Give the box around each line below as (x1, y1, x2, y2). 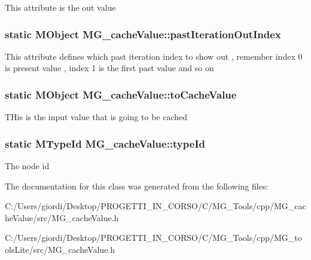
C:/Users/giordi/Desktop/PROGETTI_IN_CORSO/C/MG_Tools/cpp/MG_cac (5, 200, 306, 212)
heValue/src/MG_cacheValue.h (5, 211, 119, 224)
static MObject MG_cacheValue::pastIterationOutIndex (5, 26, 281, 41)
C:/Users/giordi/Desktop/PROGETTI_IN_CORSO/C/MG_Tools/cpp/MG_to (5, 231, 302, 244)
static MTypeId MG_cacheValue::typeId (5, 136, 205, 151)
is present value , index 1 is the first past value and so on (5, 62, 214, 74)
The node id (5, 160, 50, 172)
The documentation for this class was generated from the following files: (5, 179, 269, 192)
